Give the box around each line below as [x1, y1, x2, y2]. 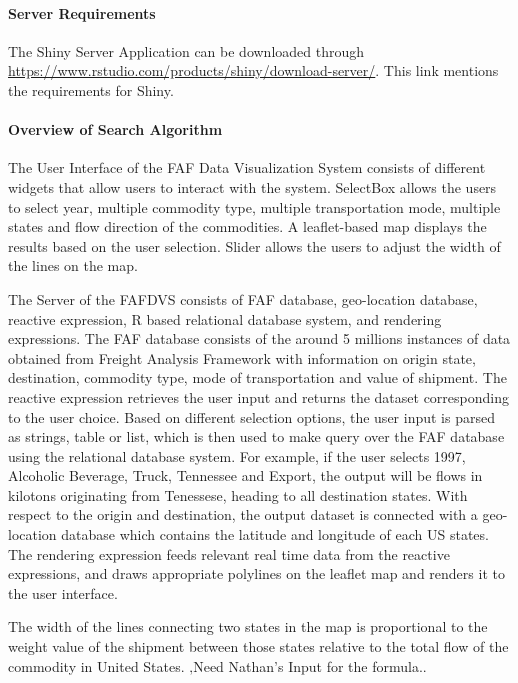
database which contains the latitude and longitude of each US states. [61, 524, 489, 545]
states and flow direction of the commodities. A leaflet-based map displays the [8, 216, 487, 237]
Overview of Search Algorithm [8, 119, 223, 140]
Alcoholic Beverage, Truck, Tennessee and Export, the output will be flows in [8, 465, 483, 486]
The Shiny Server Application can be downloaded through [8, 40, 365, 61]
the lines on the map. [8, 255, 138, 276]
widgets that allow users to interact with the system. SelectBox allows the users [8, 176, 497, 197]
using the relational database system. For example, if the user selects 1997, [8, 445, 466, 466]
